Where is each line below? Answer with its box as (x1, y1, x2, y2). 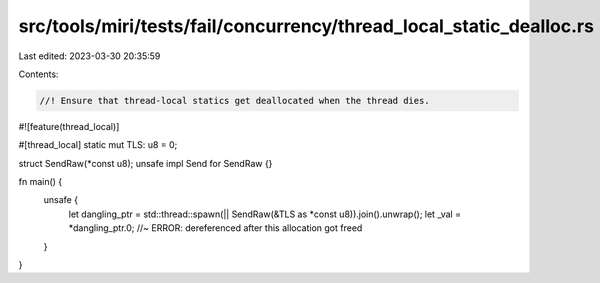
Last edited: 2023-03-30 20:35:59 (18, 50, 161, 62)
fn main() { (18, 176, 63, 188)
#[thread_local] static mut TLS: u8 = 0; (18, 139, 178, 151)
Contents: (18, 68, 59, 80)
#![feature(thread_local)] (18, 120, 120, 132)
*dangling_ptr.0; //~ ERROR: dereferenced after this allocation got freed (68, 222, 363, 234)
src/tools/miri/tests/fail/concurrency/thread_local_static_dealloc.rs (18, 15, 595, 37)
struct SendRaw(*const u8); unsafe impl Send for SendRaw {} (18, 157, 273, 169)
